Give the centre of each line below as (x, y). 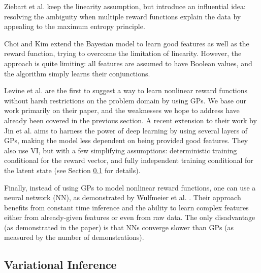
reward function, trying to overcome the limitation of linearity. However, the (123, 53)
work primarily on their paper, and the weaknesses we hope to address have (122, 110)
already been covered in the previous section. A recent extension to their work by (130, 120)
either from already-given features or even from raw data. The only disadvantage (130, 217)
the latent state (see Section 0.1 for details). (72, 170)
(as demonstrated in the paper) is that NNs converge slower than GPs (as (119, 227)
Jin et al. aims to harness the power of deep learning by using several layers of (126, 130)
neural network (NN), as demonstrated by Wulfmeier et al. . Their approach (123, 197)
